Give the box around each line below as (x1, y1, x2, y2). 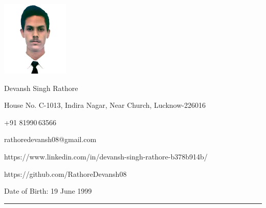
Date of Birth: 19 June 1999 (4, 186, 92, 196)
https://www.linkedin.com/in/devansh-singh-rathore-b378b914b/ (4, 151, 208, 162)
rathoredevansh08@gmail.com (4, 134, 97, 145)
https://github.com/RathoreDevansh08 (4, 168, 127, 179)
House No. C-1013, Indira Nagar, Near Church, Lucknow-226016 (4, 100, 206, 110)
